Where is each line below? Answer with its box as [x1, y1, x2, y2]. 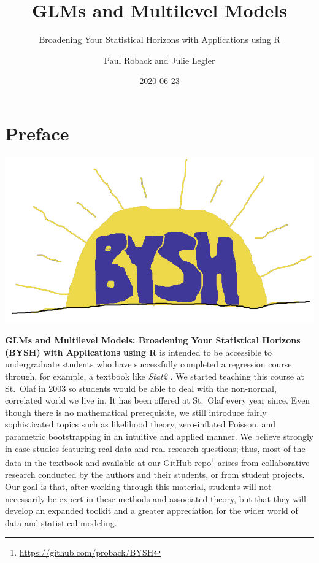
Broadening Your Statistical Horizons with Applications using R [39, 33, 280, 46]
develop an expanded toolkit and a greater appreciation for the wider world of [5, 504, 298, 517]
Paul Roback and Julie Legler [104, 53, 215, 66]
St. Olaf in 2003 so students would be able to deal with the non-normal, [5, 381, 277, 394]
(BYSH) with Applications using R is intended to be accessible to [5, 345, 272, 358]
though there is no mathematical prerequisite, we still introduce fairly [5, 405, 267, 418]
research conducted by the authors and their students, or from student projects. [5, 468, 305, 481]
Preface [5, 120, 69, 145]
